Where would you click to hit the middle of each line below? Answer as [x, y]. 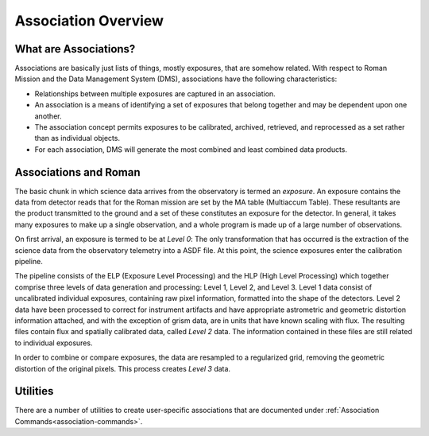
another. [48, 116]
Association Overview [89, 21]
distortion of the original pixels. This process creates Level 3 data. [122, 368]
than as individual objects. [77, 138]
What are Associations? [75, 49]
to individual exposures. [54, 343]
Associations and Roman [77, 172]
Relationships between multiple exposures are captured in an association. [155, 93]
